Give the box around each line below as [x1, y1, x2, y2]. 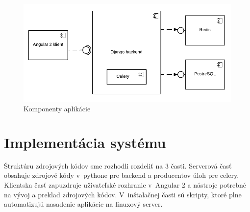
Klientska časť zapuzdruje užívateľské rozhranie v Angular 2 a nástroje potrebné [4, 180, 247, 190]
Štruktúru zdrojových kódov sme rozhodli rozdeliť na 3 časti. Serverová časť [4, 160, 232, 170]
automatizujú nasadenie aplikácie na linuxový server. [4, 199, 163, 209]
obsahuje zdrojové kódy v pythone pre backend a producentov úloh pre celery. [4, 170, 239, 180]
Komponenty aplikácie [24, 104, 91, 114]
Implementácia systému [4, 132, 166, 152]
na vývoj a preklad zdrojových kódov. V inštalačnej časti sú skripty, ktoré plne [4, 189, 242, 199]
